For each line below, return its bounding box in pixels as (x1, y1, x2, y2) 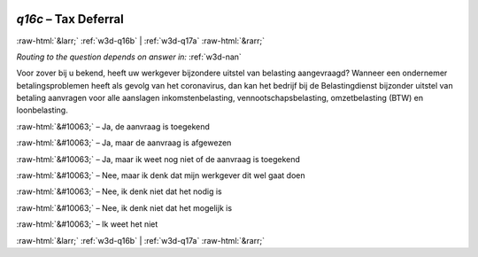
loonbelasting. (16, 105, 68, 115)
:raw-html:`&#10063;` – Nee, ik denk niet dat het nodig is (16, 186, 222, 197)
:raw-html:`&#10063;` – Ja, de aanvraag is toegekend (16, 121, 210, 132)
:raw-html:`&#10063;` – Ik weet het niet (16, 219, 158, 230)
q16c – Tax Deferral (16, 12, 124, 27)
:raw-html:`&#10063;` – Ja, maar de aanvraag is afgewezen (16, 137, 232, 148)
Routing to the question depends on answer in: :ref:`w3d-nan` (16, 51, 243, 62)
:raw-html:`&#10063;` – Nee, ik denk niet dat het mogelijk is (16, 202, 233, 213)
